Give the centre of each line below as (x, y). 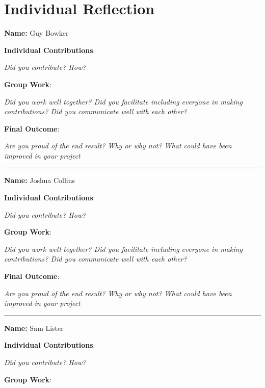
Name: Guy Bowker (36, 33)
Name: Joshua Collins (39, 180)
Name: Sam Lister (34, 328)
